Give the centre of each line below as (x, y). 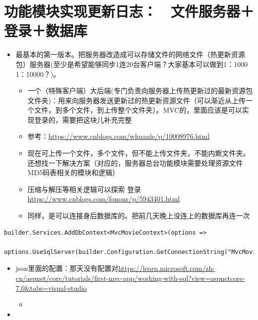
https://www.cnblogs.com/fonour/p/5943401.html (104, 199)
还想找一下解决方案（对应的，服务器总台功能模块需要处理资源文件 (135, 162)
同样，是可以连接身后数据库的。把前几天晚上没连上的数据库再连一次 (139, 216)
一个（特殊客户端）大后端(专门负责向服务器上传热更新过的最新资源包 (140, 91)
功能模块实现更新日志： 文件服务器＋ (129, 11)
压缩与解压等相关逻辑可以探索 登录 (84, 189)
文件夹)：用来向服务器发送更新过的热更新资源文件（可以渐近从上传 (137, 100)
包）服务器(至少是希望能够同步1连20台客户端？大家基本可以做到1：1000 (132, 64)
